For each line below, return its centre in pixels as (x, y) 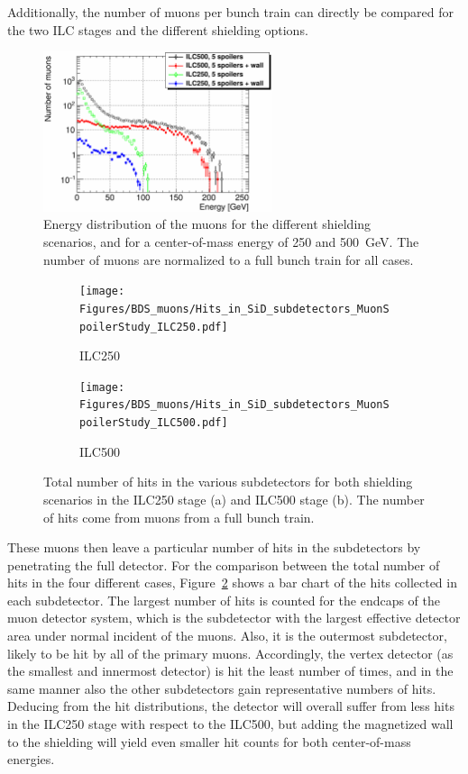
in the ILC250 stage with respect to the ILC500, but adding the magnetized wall (230, 724)
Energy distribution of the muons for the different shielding (207, 224)
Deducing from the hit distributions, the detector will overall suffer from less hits (231, 706)
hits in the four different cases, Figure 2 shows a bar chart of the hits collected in (232, 583)
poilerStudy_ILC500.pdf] (154, 423)
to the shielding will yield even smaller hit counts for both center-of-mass (209, 741)
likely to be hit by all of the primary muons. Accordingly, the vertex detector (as (230, 653)
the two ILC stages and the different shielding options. (158, 29)
